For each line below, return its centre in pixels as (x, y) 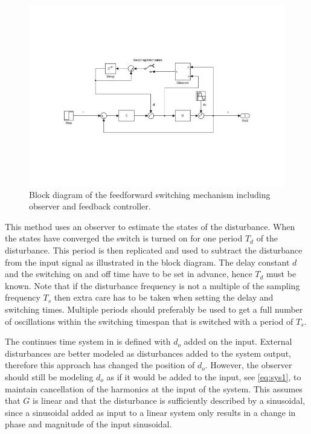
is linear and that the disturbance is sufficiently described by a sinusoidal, (169, 400)
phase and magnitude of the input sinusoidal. (88, 424)
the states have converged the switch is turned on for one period (124, 238)
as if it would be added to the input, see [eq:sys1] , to (204, 376)
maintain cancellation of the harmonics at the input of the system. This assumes (154, 388)
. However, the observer (248, 365)
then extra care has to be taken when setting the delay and (164, 297)
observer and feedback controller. (90, 206)
